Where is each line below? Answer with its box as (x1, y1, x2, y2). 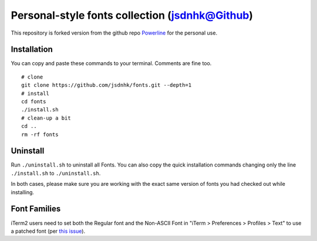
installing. (11, 188, 35, 196)
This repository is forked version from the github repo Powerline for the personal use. (11, 29, 217, 36)
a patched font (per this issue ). (11, 228, 85, 235)
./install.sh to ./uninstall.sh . (11, 169, 101, 176)
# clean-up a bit (21, 114, 71, 121)
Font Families (11, 204, 61, 214)
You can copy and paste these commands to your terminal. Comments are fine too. (11, 60, 212, 67)
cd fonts (21, 99, 46, 105)
